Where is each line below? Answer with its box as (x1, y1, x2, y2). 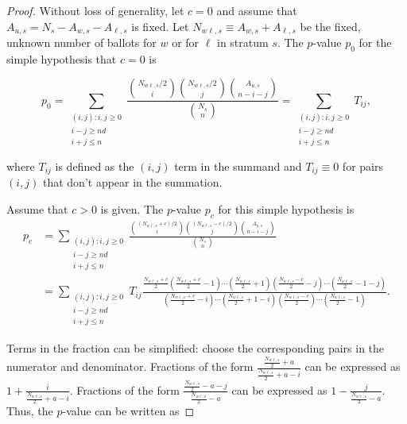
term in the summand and (174, 157, 302, 174)
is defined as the (55, 157, 134, 174)
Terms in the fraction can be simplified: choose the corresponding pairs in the (6, 340, 385, 357)
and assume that (216, 2, 297, 18)
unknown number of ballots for (6, 34, 157, 51)
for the (359, 34, 392, 51)
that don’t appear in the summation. (42, 174, 223, 191)
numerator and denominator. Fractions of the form (6, 358, 254, 375)
